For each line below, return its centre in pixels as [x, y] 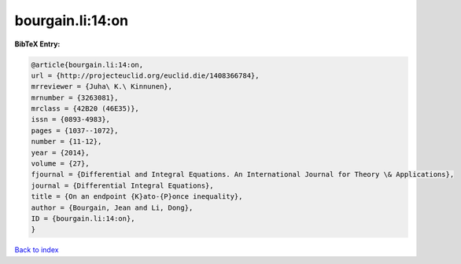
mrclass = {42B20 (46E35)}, [85, 109]
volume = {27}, [60, 164]
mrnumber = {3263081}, [75, 97]
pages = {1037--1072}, [75, 130]
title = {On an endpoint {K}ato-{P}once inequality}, [137, 197]
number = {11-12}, [66, 142]
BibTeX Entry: [37, 44]
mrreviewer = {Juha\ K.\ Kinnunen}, [102, 87]
